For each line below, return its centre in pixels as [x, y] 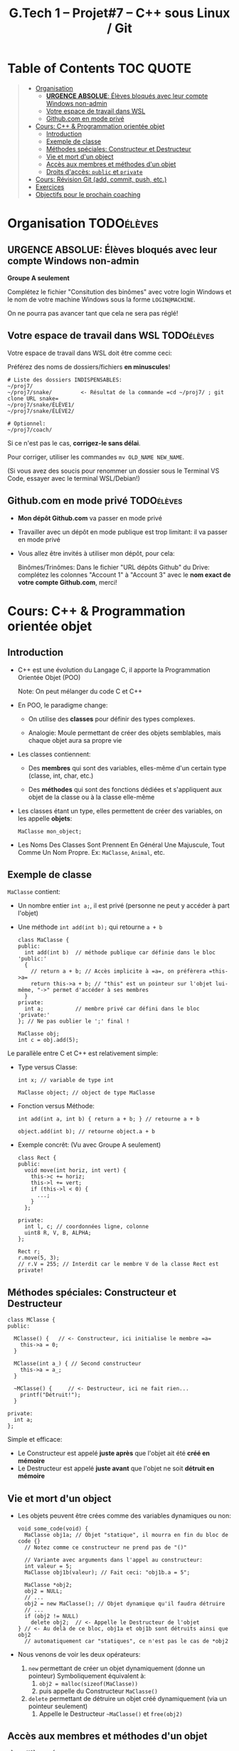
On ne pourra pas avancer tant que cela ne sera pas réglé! [93, 313]
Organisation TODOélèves [83, 224]
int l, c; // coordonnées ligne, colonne [87, 1227]
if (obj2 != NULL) [52, 1616]
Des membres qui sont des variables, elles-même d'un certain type [127, 768]
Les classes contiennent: [54, 754]
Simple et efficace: [35, 1440]
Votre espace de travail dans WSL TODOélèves [111, 336]
